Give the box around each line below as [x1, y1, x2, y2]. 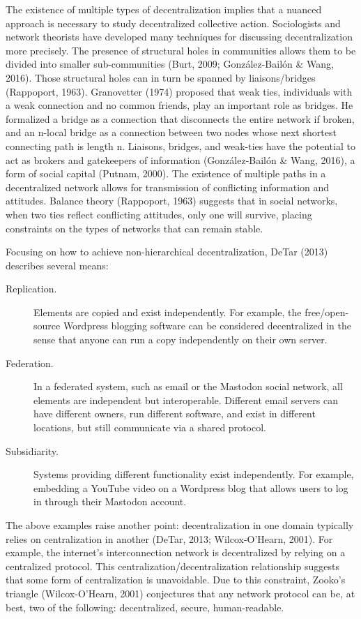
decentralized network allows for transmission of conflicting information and [6, 179, 330, 194]
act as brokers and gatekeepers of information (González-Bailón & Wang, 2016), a [6, 152, 355, 167]
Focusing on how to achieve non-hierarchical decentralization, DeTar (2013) [6, 244, 328, 259]
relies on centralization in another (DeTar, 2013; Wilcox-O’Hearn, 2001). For [6, 531, 333, 546]
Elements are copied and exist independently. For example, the [33, 304, 302, 319]
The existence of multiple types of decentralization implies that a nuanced [6, 2, 322, 16]
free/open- [305, 304, 349, 319]
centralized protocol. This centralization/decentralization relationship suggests [6, 558, 339, 573]
